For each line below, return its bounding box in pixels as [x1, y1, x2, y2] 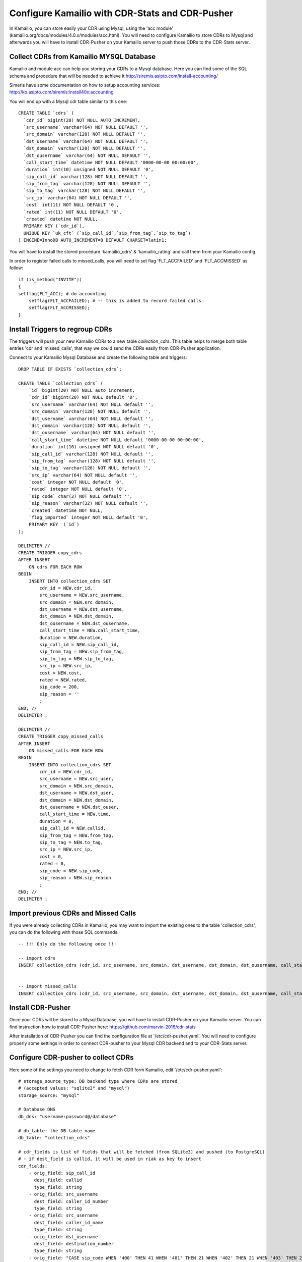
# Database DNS [18, 1107, 56, 1113]
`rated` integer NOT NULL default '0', [28, 486, 127, 492]
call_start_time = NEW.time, [39, 811, 112, 817]
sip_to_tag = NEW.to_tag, [39, 839, 103, 845]
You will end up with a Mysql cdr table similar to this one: [9, 98, 128, 104]
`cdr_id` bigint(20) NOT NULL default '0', [28, 394, 138, 400]
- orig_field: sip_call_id [28, 1170, 96, 1176]
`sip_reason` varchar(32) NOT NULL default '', [28, 500, 148, 506]
